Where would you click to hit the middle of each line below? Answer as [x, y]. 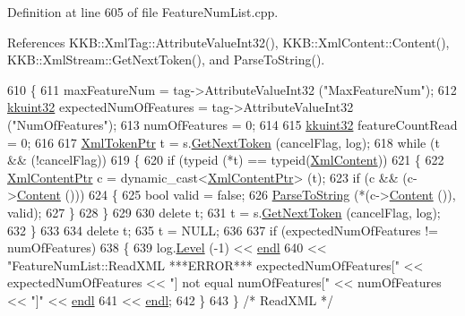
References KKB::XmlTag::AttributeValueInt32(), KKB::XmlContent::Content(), [228, 42]
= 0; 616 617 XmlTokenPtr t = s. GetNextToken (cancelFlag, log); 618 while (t [224, 142]
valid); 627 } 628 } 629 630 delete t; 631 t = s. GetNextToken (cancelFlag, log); [224, 212]
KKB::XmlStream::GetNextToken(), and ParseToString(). [166, 60]
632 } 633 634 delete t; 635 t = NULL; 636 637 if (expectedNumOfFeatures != [223, 230]
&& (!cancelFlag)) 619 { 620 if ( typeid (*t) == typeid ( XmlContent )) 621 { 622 [226, 160]
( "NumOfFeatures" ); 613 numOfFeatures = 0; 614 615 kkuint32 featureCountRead [232, 124]
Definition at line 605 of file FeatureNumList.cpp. [143, 12]
